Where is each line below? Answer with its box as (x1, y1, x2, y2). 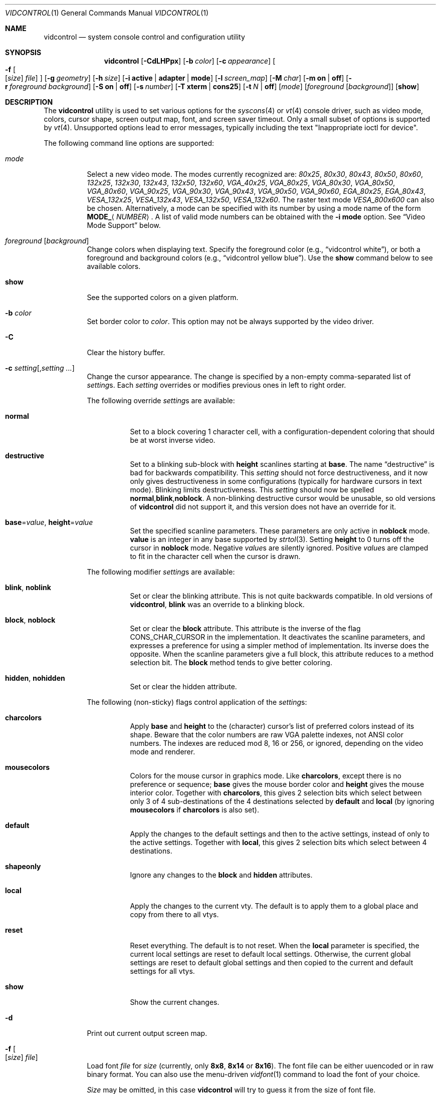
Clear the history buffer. (87, 348, 165, 357)
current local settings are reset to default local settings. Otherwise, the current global (130, 950, 411, 958)
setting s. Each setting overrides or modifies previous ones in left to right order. (87, 381, 346, 389)
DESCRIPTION (5, 98, 53, 106)
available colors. (87, 262, 141, 270)
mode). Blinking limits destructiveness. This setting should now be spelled (130, 485, 374, 494)
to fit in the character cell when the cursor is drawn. (130, 552, 301, 561)
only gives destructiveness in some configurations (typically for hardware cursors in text (130, 477, 422, 485)
